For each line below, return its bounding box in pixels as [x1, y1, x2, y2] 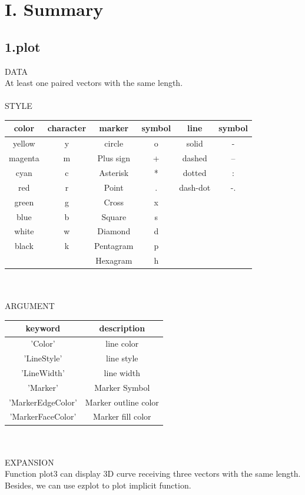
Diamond [97, 225, 131, 237]
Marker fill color [93, 410, 151, 423]
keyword [25, 322, 61, 334]
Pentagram [94, 240, 134, 252]
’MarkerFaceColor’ [9, 410, 77, 423]
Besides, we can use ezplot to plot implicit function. [5, 479, 191, 491]
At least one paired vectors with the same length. [5, 77, 183, 89]
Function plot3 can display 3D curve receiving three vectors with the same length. [5, 467, 301, 480]
